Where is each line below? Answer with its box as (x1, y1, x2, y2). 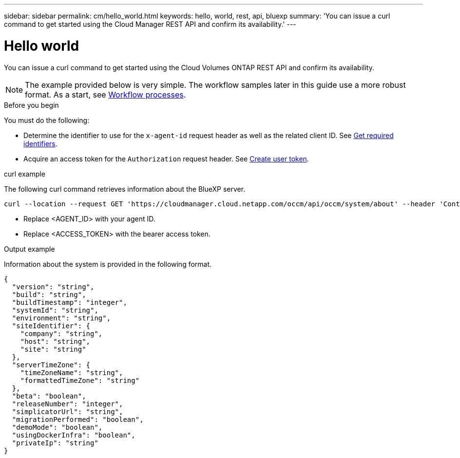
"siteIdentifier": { (12, 321, 91, 330)
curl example (4, 169, 45, 178)
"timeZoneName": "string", (20, 368, 123, 377)
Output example (4, 244, 55, 253)
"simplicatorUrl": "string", (12, 407, 123, 416)
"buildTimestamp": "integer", (12, 298, 127, 306)
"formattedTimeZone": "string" (20, 376, 140, 384)
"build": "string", (12, 290, 86, 299)
